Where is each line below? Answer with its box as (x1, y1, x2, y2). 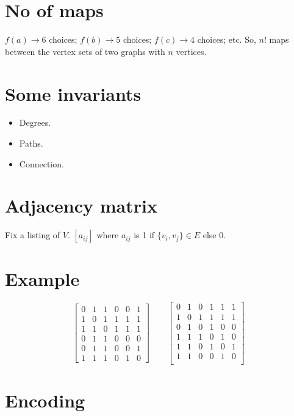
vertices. (176, 45, 207, 57)
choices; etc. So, (197, 33, 256, 46)
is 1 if (134, 228, 155, 241)
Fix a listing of (5, 228, 60, 241)
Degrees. (19, 116, 51, 129)
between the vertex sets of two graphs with (5, 45, 165, 57)
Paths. (19, 137, 43, 150)
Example (5, 266, 80, 291)
